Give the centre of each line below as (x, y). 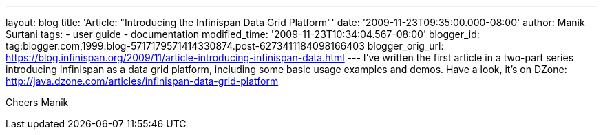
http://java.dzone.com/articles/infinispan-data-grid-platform (142, 81)
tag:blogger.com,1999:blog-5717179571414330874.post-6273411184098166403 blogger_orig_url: (225, 46)
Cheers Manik (37, 102)
